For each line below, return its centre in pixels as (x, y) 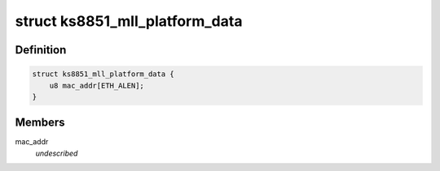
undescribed (57, 153)
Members (40, 123)
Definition (41, 50)
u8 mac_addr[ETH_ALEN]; (97, 85)
